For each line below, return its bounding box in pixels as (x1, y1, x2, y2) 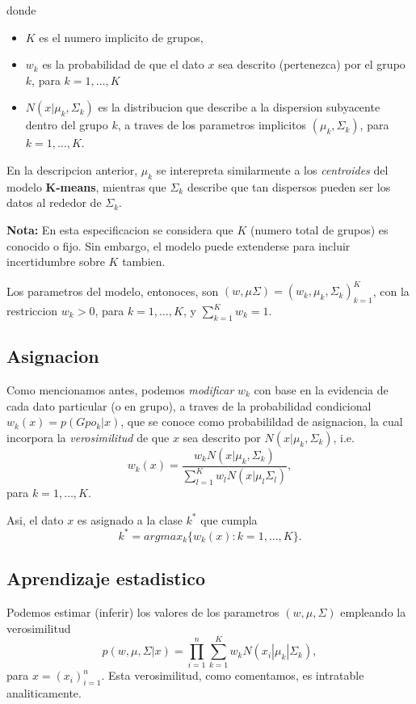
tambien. (122, 253, 166, 270)
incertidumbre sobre (6, 253, 105, 270)
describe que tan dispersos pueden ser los (187, 178, 391, 195)
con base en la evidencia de (254, 382, 389, 398)
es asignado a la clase (77, 511, 183, 528)
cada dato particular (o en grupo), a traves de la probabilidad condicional (6, 397, 372, 414)
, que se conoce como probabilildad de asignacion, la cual (120, 413, 403, 430)
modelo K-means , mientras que (6, 178, 166, 195)
